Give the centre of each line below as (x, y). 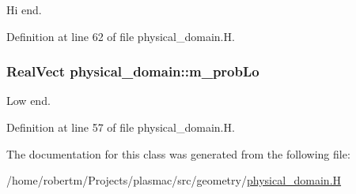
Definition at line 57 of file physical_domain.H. (121, 127)
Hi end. (24, 9)
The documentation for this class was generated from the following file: (178, 153)
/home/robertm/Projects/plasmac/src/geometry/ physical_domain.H (174, 180)
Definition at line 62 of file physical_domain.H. (121, 36)
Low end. (28, 101)
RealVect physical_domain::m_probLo (133, 71)
